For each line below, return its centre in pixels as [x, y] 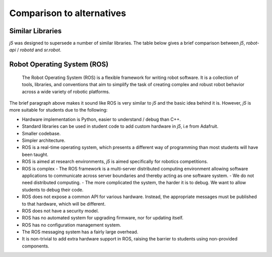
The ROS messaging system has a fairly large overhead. [80, 232]
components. [36, 246]
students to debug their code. [53, 190]
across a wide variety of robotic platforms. [66, 92]
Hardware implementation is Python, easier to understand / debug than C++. [101, 119]
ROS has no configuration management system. [72, 225]
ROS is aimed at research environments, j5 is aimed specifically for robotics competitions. [115, 161]
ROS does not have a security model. [60, 211]
